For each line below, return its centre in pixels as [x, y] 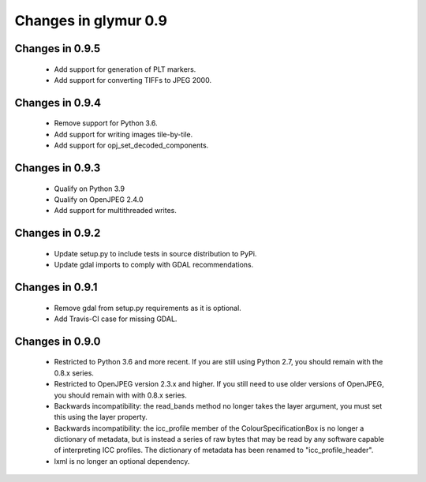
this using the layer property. [101, 417]
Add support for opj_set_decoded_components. [131, 145]
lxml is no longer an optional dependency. [122, 461]
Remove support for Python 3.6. [106, 123]
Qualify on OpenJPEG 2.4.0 [99, 199]
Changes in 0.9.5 [58, 49]
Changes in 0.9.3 [58, 168]
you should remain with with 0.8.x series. [120, 395]
